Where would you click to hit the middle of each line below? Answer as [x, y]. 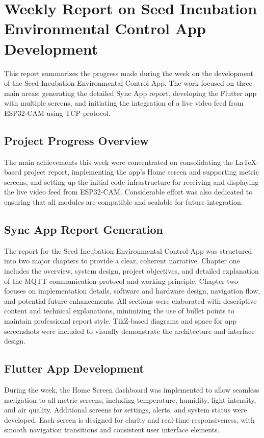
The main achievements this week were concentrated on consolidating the [119, 162]
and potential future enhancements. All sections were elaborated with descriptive [130, 300]
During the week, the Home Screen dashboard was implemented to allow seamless [132, 389]
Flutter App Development [74, 368]
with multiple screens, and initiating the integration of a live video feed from [124, 103]
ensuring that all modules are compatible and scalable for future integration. [124, 202]
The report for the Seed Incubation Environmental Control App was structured [128, 250]
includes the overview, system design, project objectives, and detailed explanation [131, 271]
